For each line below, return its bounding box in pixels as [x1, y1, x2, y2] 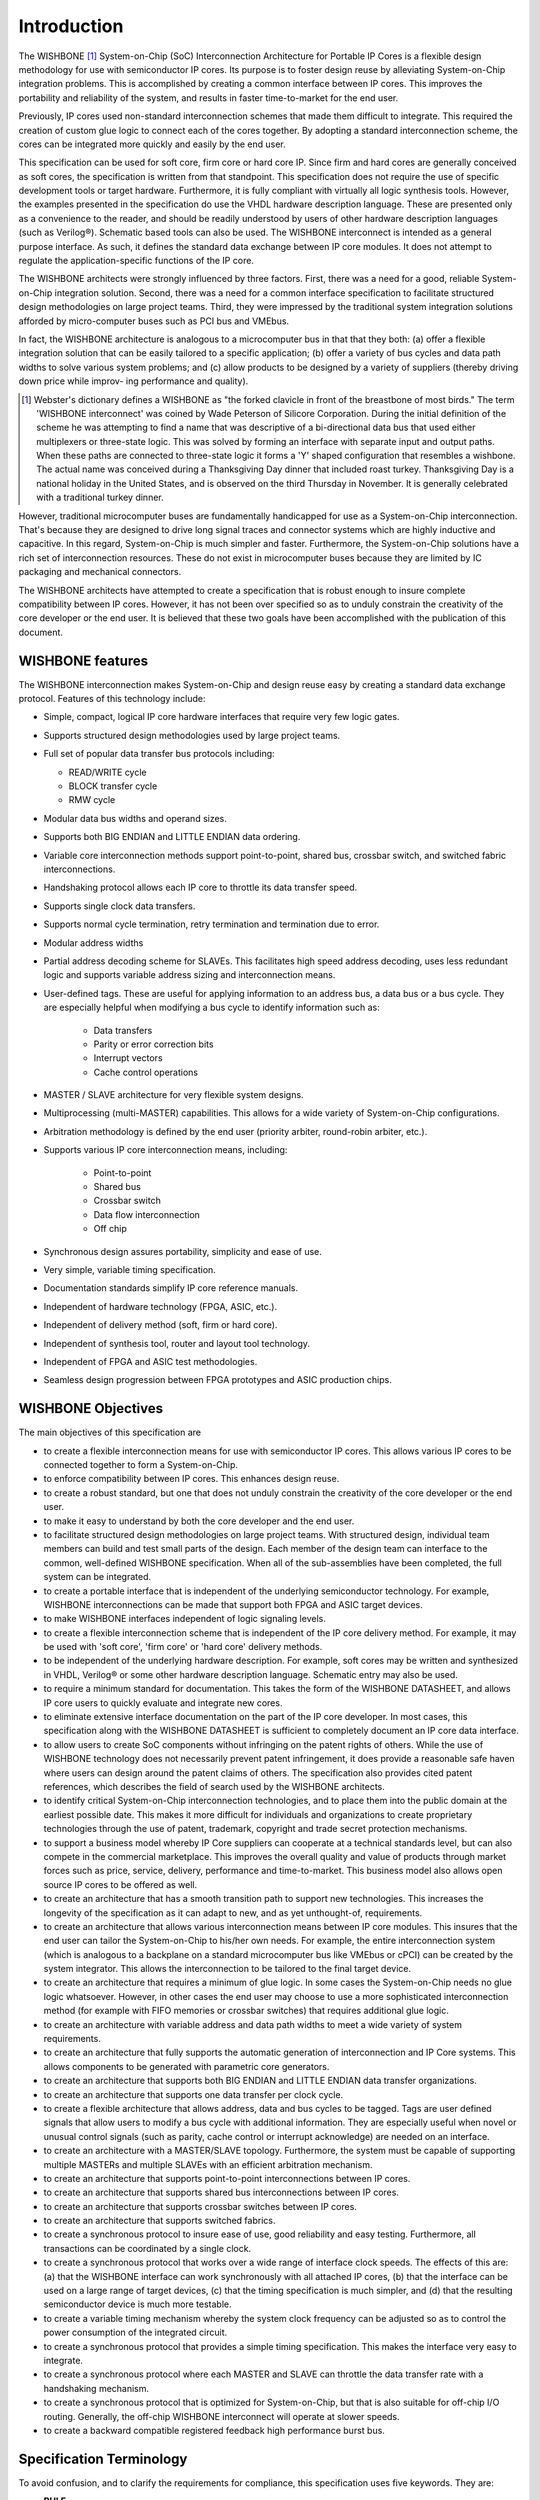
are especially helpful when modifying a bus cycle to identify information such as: [43, 1001, 380, 1014]
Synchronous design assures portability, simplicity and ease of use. [43, 1245, 322, 1257]
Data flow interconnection [93, 1208, 200, 1220]
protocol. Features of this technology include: [18, 693, 206, 705]
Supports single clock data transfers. [43, 900, 196, 912]
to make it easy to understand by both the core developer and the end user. [43, 1515, 355, 1527]
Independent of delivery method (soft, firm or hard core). [43, 1319, 278, 1331]
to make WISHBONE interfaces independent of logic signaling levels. [43, 1613, 327, 1625]
